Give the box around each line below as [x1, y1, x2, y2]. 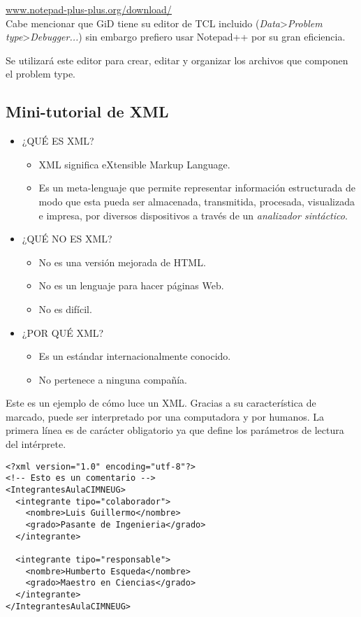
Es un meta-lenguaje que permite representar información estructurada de [38, 180, 355, 195]
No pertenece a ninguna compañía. [38, 372, 187, 386]
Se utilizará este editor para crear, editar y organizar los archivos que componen [6, 52, 348, 67]
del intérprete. [6, 437, 66, 451]
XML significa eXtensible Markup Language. [38, 157, 230, 171]
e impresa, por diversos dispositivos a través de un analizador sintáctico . [38, 208, 348, 222]
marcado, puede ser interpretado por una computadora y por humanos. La [6, 409, 325, 423]
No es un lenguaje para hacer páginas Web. [38, 278, 224, 293]
